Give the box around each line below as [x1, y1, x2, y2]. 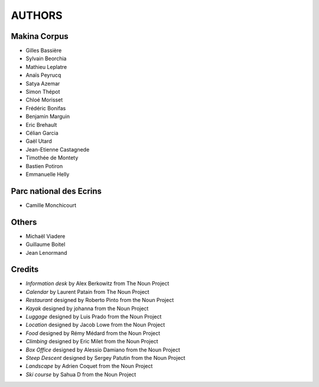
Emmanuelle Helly [25, 170, 70, 178]
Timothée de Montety [25, 154, 79, 162]
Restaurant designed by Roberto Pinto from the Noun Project [25, 297, 174, 304]
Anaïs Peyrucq [25, 71, 61, 79]
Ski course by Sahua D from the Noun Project [25, 370, 136, 378]
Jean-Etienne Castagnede [25, 146, 90, 153]
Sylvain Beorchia [25, 55, 67, 62]
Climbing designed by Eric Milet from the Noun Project [25, 338, 159, 345]
